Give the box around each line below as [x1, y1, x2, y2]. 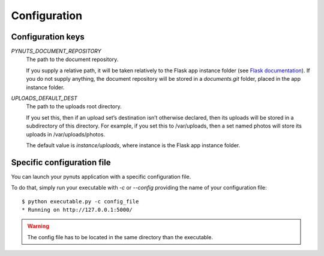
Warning [27, 223, 49, 230]
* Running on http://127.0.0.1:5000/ [22, 206, 133, 214]
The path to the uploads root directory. [26, 103, 122, 110]
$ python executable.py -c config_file [22, 198, 139, 205]
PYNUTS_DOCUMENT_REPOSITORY [11, 48, 101, 55]
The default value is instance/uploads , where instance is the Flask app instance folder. [26, 141, 240, 149]
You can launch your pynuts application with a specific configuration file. [11, 173, 191, 180]
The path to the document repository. [26, 56, 119, 63]
